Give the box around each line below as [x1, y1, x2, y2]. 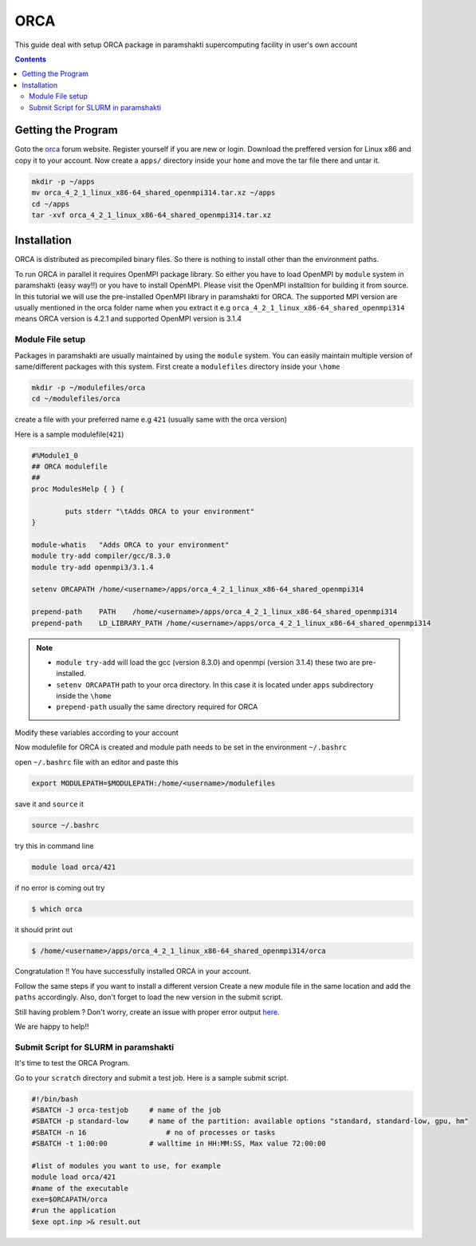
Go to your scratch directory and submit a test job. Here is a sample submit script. [14, 1073, 289, 1082]
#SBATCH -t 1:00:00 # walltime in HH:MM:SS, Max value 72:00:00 [31, 1139, 326, 1149]
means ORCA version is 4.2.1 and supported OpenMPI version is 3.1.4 [14, 314, 242, 323]
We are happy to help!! [14, 1022, 89, 1031]
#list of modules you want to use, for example [31, 1161, 221, 1170]
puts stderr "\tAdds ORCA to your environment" [65, 507, 255, 516]
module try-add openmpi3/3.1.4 [31, 563, 155, 572]
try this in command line [14, 841, 94, 850]
